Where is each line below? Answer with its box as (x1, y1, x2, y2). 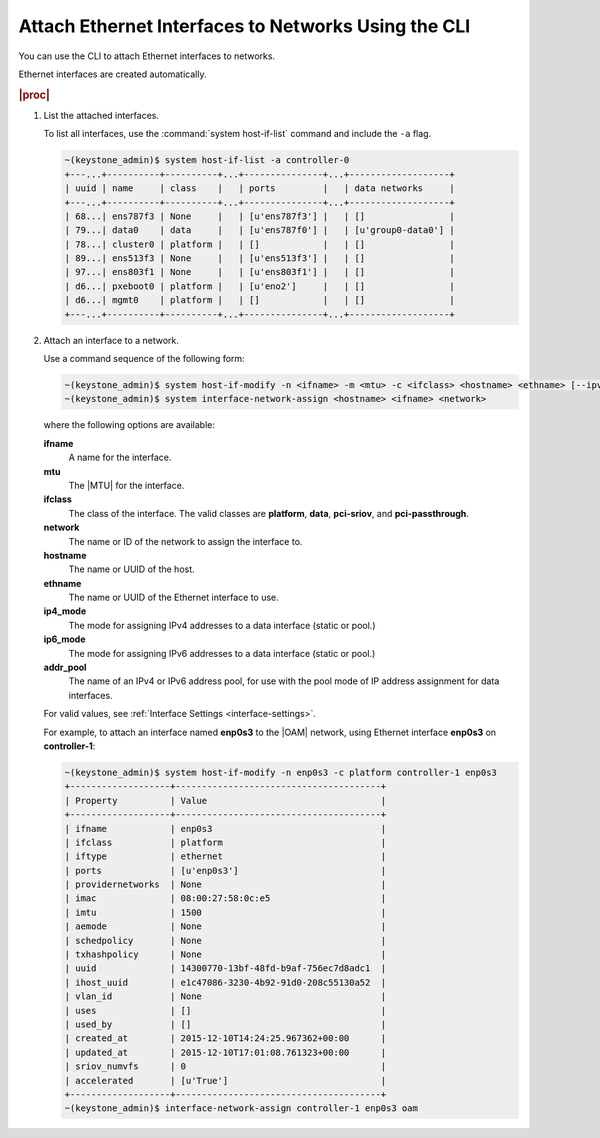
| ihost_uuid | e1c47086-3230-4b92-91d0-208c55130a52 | (64, 976, 387, 988)
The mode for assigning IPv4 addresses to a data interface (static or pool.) (68, 619, 376, 631)
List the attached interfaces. (43, 109, 160, 121)
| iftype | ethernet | (64, 851, 387, 862)
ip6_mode (43, 633, 86, 645)
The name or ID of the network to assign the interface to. (68, 535, 303, 547)
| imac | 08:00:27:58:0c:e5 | (64, 893, 387, 904)
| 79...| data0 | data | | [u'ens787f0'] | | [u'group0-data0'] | (64, 225, 455, 236)
